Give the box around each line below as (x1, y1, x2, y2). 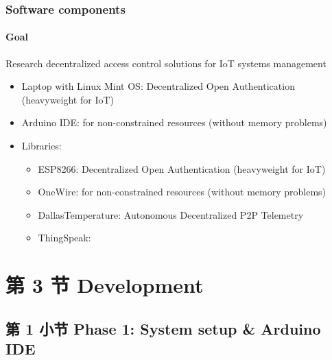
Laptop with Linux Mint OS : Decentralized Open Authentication (21, 79, 295, 93)
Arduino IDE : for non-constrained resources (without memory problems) (21, 115, 327, 130)
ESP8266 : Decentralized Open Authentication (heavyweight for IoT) (38, 161, 326, 176)
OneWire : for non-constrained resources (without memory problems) (38, 184, 327, 199)
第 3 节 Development (5, 271, 204, 299)
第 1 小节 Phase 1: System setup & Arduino (5, 317, 321, 339)
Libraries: (21, 139, 62, 153)
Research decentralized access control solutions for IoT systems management (5, 56, 327, 70)
